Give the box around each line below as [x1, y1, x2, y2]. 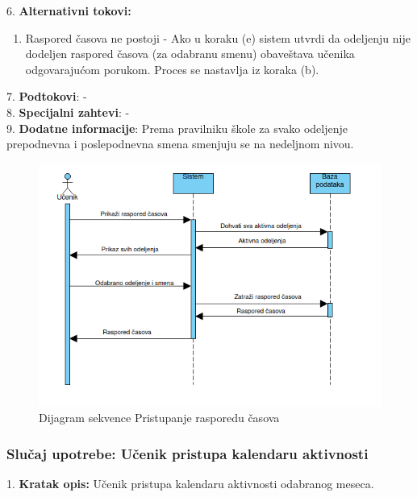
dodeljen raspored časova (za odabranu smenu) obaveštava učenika [25, 45, 355, 62]
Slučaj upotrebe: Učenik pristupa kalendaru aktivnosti [6, 443, 369, 463]
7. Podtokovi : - [6, 88, 87, 105]
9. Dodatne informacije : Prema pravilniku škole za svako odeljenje [6, 119, 348, 136]
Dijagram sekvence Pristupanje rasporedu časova [39, 409, 280, 426]
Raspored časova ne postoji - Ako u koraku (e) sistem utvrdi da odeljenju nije [25, 29, 411, 46]
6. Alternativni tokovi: [6, 2, 131, 19]
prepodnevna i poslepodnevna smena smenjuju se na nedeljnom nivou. [6, 135, 354, 152]
